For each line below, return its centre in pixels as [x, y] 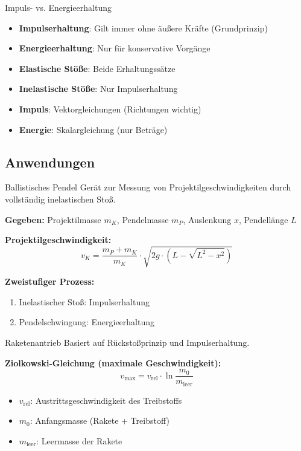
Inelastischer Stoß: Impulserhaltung [84, 301]
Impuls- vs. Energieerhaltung [59, 7]
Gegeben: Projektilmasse [53, 219]
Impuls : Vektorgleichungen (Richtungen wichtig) [110, 109]
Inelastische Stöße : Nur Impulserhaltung [98, 89]
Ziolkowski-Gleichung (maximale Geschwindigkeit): [113, 362]
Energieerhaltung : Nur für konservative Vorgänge [115, 48]
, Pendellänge [263, 219]
